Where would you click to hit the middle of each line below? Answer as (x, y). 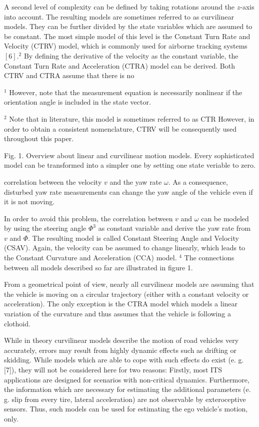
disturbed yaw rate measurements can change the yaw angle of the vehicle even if (128, 191)
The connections (209, 258)
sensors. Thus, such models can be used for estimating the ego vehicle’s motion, (126, 409)
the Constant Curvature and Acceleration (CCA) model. (90, 258)
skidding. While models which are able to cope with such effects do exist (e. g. (124, 360)
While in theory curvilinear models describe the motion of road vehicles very (121, 340)
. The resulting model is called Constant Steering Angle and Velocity (133, 238)
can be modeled (225, 218)
